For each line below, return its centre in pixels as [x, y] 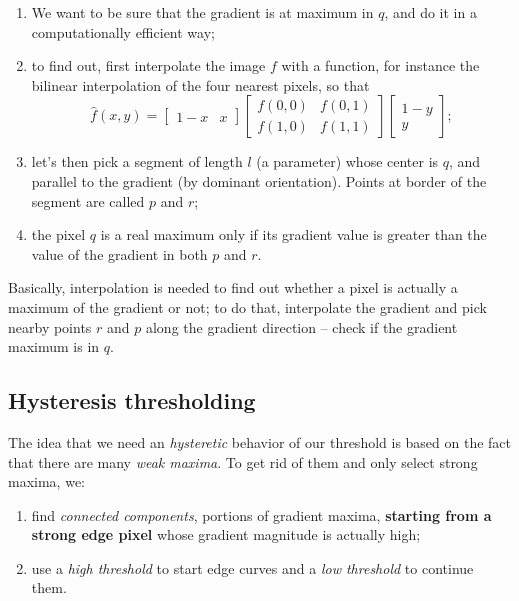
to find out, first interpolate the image [148, 65]
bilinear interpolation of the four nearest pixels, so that [200, 84]
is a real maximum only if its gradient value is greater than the [293, 234]
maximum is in [54, 346]
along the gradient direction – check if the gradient [301, 326]
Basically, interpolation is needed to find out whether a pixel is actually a [233, 287]
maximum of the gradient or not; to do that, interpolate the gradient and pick [247, 306]
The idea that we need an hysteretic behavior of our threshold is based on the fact [260, 441]
